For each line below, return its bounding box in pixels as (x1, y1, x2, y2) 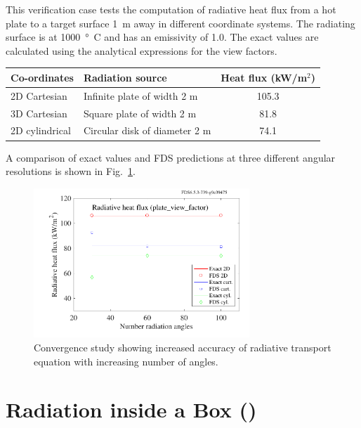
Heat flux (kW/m (221, 70, 308, 84)
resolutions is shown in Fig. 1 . (6, 164, 136, 179)
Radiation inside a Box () (6, 395, 257, 424)
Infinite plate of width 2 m (83, 88, 198, 103)
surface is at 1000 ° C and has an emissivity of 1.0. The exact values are (6, 30, 319, 44)
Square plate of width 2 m (83, 105, 197, 120)
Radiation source (83, 70, 167, 84)
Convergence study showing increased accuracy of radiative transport (34, 339, 332, 354)
